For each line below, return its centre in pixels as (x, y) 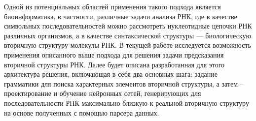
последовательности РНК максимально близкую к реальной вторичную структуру (127, 103)
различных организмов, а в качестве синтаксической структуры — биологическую (128, 35)
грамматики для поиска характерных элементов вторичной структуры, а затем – (124, 83)
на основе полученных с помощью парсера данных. (82, 112)
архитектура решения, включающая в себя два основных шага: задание (111, 74)
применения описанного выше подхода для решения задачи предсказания (114, 54)
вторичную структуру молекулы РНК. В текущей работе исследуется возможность (128, 45)
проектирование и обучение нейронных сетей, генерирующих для (103, 93)
